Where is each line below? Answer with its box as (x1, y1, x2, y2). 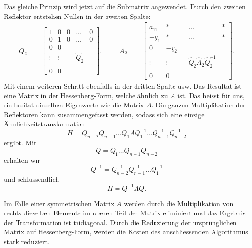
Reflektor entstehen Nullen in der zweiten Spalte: (4, 11, 151, 21)
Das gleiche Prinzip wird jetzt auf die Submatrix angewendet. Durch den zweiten (4, 1, 246, 11)
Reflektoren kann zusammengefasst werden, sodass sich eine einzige (4, 109, 205, 119)
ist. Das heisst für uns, (177, 90, 245, 100)
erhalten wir (4, 155, 40, 165)
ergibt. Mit (4, 138, 37, 148)
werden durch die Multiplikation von (124, 198, 233, 208)
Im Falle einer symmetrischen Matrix (4, 198, 115, 208)
